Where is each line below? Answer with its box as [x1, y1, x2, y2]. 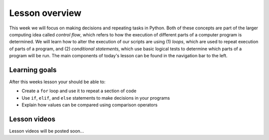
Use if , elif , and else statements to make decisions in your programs [21, 95, 170, 101]
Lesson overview [9, 7, 82, 18]
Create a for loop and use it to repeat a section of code [21, 88, 136, 94]
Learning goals [9, 65, 57, 74]
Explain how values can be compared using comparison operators [21, 102, 158, 108]
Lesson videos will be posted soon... [9, 128, 84, 134]
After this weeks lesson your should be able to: [9, 79, 106, 85]
